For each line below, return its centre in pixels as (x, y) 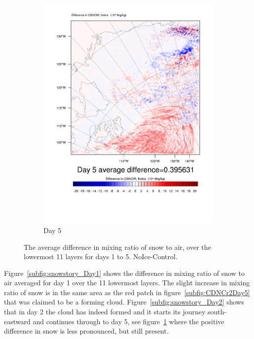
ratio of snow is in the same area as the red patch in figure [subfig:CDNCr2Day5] (127, 292)
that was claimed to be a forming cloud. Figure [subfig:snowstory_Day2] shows (124, 302)
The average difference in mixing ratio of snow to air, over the (117, 247)
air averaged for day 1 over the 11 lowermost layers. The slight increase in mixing (127, 283)
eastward (17, 321)
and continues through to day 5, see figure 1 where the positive (128, 321)
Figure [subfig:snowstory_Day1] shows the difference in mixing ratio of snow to (124, 273)
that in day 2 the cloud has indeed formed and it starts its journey (105, 312)
